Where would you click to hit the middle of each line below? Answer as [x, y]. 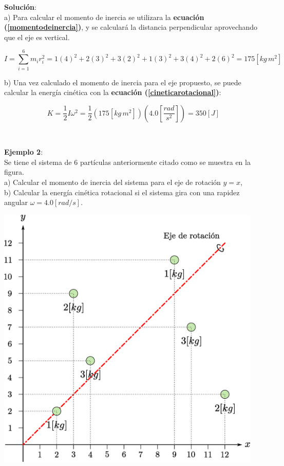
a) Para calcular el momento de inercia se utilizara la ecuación [104, 17]
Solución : [20, 7]
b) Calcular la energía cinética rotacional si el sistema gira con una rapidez [122, 192]
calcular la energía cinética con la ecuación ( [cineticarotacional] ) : [113, 92]
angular [16, 202]
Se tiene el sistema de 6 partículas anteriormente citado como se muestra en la [127, 162]
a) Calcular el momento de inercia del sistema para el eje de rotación [112, 182]
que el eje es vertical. [37, 37]
